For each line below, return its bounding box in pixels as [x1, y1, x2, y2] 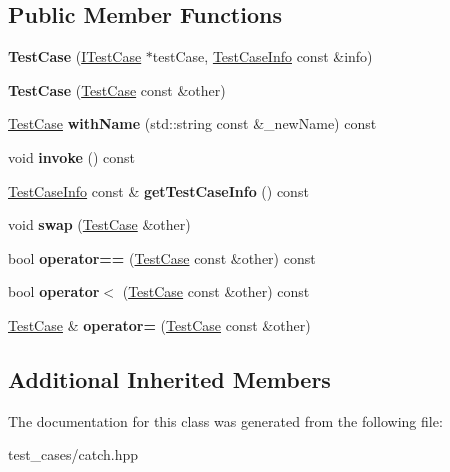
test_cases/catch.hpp [8, 444, 139, 465]
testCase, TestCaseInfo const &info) [152, 46, 373, 67]
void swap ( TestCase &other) [8, 214, 191, 235]
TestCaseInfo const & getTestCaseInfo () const [8, 180, 309, 201]
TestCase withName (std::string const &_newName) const [8, 113, 377, 134]
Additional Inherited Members [8, 363, 331, 394]
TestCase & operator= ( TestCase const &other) [8, 314, 311, 335]
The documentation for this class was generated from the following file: [8, 410, 443, 431]
